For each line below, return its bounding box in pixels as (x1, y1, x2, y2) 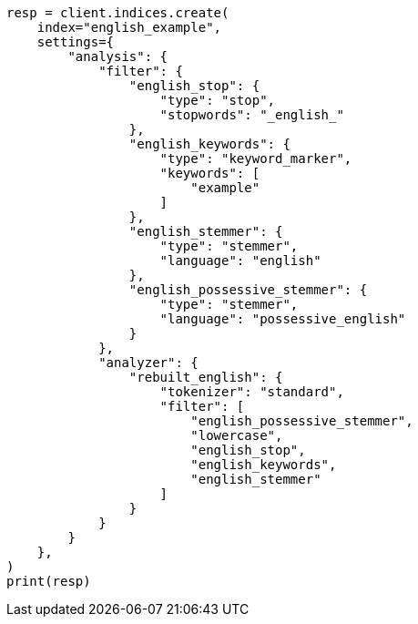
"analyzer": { (98, 355, 199, 370)
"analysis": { (67, 49, 168, 64)
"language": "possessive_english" (159, 312, 406, 326)
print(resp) (6, 574, 91, 588)
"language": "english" (159, 253, 321, 268)
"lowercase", (190, 428, 283, 443)
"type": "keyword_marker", (159, 151, 352, 166)
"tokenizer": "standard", (159, 384, 344, 399)
